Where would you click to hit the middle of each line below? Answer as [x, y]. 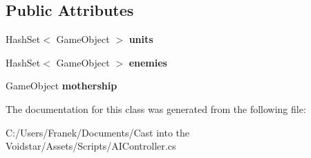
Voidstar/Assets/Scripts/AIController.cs [91, 146]
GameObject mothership [62, 86]
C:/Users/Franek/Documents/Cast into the [97, 132]
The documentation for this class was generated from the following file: [156, 108]
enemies [148, 62]
